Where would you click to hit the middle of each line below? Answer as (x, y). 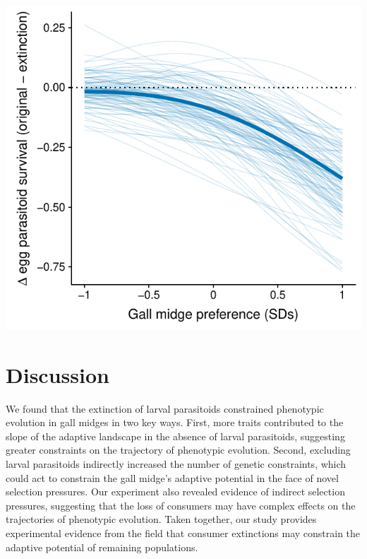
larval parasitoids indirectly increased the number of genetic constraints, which (176, 463)
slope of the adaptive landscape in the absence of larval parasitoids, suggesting (175, 436)
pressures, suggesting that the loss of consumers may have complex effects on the (181, 505)
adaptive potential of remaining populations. (102, 547)
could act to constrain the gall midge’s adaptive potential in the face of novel (172, 477)
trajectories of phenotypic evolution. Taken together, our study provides (161, 519)
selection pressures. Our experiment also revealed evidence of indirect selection (175, 492)
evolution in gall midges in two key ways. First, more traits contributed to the (175, 422)
